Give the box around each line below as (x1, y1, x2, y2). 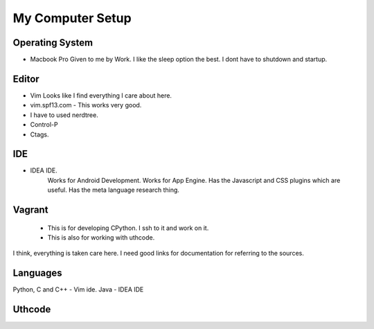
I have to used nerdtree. (30, 111, 98, 119)
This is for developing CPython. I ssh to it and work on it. (47, 224, 209, 232)
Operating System (12, 37, 93, 48)
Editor (12, 73, 39, 85)
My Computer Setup (12, 10, 132, 26)
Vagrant (12, 204, 48, 216)
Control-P (30, 121, 58, 129)
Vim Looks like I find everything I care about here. (30, 91, 172, 100)
